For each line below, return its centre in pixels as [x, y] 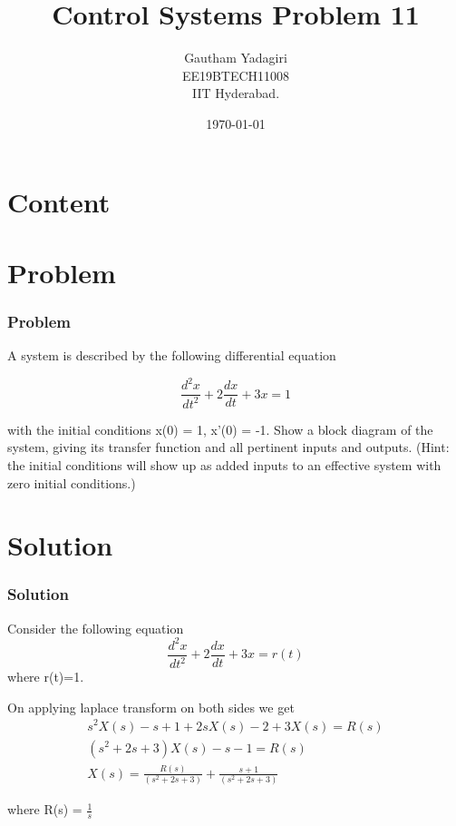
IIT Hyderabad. [236, 93]
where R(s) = [45, 809]
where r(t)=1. [46, 677]
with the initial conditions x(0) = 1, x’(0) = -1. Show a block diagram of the [220, 429]
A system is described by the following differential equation [172, 355]
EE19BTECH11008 [236, 75]
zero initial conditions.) [72, 482]
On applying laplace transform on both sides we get [151, 707]
